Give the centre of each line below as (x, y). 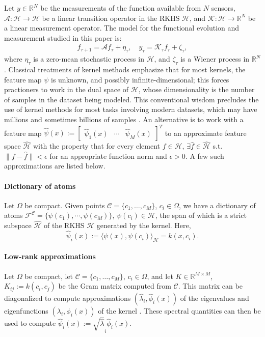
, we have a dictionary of (217, 205)
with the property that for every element (97, 146)
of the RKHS (64, 225)
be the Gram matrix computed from (115, 286)
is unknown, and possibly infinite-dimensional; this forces (140, 79)
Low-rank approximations (50, 256)
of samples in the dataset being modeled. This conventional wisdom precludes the (131, 99)
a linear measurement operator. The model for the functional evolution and (122, 28)
